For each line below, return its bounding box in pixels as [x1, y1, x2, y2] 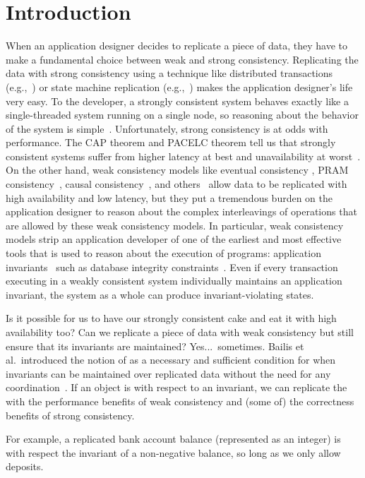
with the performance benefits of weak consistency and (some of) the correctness [6, 393, 354, 408]
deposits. [6, 459, 44, 474]
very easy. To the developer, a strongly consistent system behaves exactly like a [6, 93, 349, 108]
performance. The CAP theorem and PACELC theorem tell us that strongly [6, 135, 336, 150]
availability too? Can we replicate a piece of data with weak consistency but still [6, 325, 354, 339]
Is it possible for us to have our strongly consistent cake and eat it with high [6, 311, 337, 325]
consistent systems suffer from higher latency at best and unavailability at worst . [6, 148, 361, 163]
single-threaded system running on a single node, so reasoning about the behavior [6, 107, 359, 122]
